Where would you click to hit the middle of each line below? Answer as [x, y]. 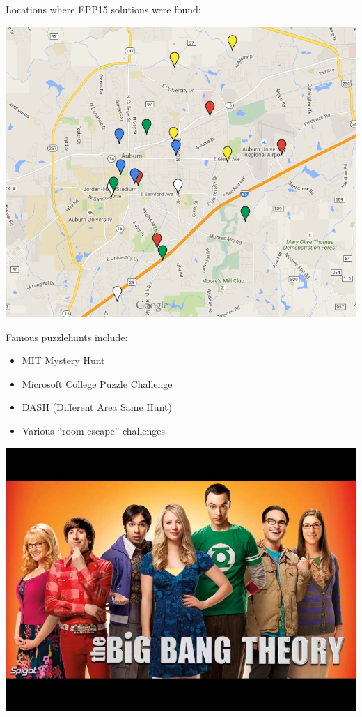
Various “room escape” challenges [94, 430]
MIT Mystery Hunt [63, 360]
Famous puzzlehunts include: [67, 337]
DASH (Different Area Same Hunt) [97, 407]
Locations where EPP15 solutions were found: [103, 9]
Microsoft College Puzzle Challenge [97, 383]
